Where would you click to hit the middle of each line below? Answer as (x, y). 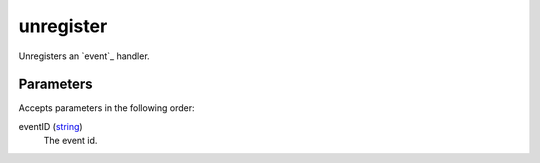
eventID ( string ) (51, 126)
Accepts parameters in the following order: (106, 108)
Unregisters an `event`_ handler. (84, 56)
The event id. (70, 141)
